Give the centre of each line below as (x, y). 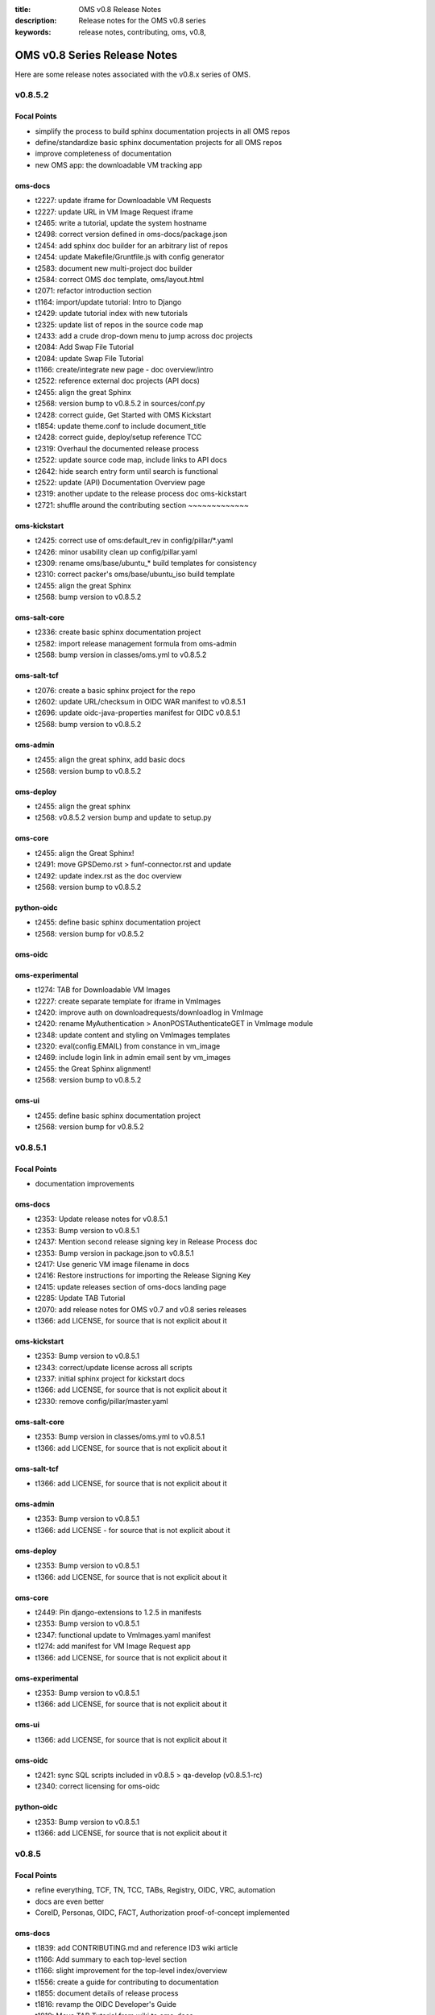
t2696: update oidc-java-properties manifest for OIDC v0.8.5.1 (138, 713)
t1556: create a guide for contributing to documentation (127, 1982)
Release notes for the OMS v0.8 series (142, 21)
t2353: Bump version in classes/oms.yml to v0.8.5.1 (120, 1437)
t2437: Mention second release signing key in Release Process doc (146, 1242)
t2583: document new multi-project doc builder (114, 268)
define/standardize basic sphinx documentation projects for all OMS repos (158, 143)
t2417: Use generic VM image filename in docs (112, 1264)
